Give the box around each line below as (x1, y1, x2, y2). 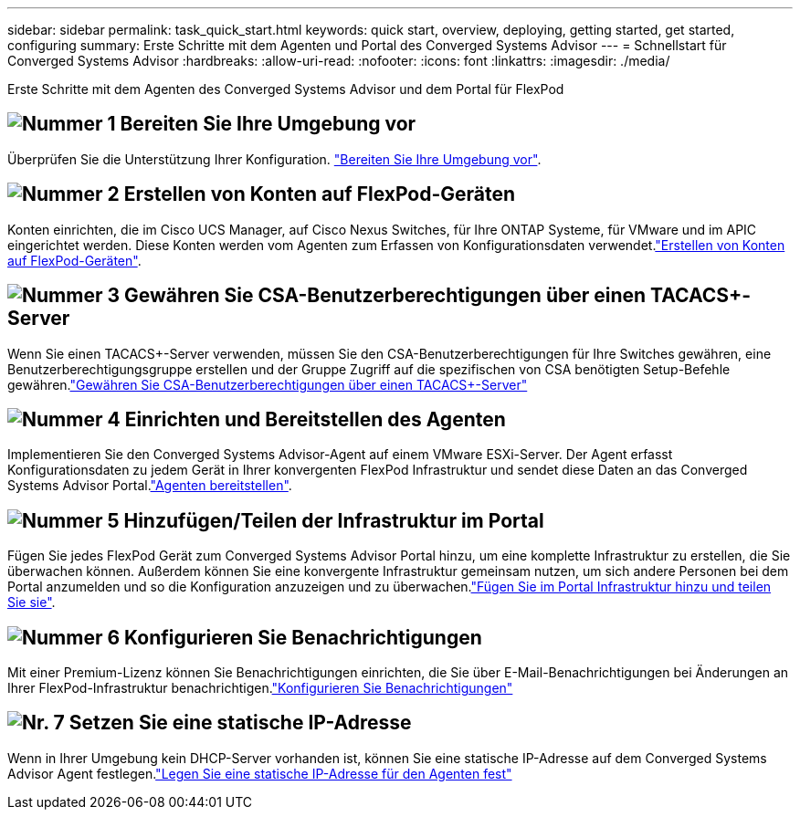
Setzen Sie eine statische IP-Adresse (68, 711, 412, 735)
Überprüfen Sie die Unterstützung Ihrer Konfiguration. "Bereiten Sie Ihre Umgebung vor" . (7, 151, 542, 167)
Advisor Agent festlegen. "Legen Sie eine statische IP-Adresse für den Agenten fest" (7, 765, 512, 781)
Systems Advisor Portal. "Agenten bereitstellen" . (7, 477, 292, 494)
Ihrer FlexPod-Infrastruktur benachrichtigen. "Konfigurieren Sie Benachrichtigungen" (7, 680, 513, 697)
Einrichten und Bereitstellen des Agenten (124, 407, 506, 431)
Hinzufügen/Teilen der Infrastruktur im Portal (123, 508, 544, 532)
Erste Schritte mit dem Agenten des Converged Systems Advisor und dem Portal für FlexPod (7, 81, 564, 97)
